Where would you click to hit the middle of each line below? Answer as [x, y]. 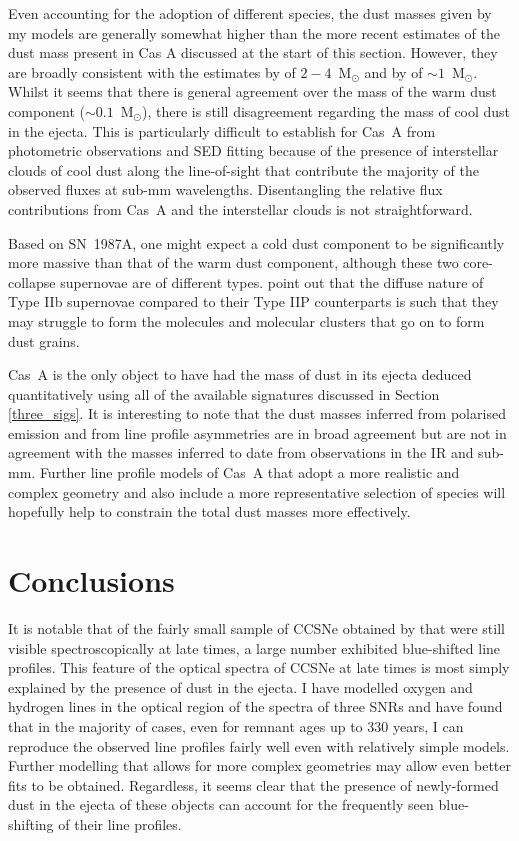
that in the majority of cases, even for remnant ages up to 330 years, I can [236, 725]
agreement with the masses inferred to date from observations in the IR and [241, 452]
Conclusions [91, 580]
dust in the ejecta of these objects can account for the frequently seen [221, 804]
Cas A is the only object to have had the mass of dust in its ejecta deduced [240, 374]
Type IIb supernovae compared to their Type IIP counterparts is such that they [253, 301]
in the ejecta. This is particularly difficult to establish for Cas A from [222, 130]
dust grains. [44, 340]
